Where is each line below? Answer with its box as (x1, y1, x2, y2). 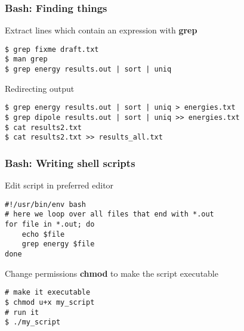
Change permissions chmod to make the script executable (5, 267, 218, 279)
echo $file (21, 230, 65, 239)
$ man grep (5, 55, 48, 64)
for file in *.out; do (5, 220, 95, 229)
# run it (5, 308, 39, 317)
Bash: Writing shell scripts (5, 155, 135, 170)
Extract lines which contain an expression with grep (5, 24, 197, 36)
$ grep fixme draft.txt (5, 45, 99, 54)
